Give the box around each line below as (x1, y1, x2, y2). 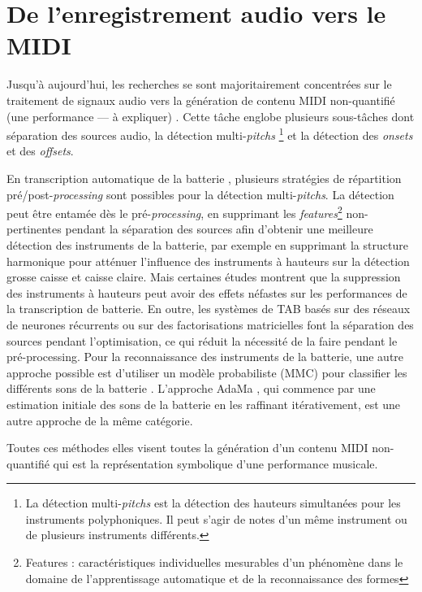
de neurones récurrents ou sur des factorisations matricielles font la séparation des (6, 316, 414, 333)
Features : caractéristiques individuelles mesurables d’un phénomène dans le (25, 554, 403, 571)
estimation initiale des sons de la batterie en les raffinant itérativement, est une (6, 395, 401, 412)
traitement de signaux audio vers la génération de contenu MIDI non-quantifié (6, 91, 395, 108)
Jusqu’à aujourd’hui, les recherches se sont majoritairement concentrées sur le (6, 76, 392, 93)
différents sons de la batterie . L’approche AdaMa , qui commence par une (6, 380, 376, 397)
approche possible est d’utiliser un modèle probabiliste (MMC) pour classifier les (6, 363, 407, 381)
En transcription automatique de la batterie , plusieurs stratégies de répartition (6, 169, 402, 186)
